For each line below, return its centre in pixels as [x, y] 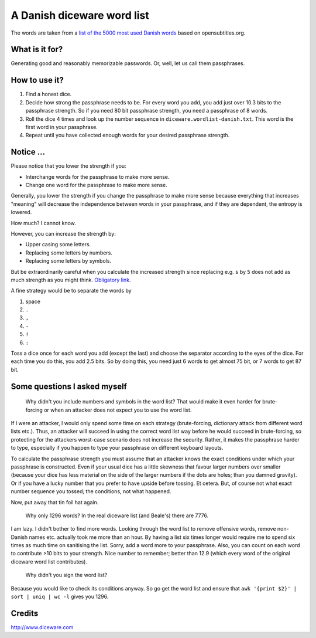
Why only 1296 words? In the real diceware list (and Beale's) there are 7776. [117, 515]
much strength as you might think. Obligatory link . [71, 280]
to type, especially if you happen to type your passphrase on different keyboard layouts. [117, 448]
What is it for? [37, 50]
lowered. [21, 212]
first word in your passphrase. [61, 127]
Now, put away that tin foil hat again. [55, 502]
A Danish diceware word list [80, 15]
